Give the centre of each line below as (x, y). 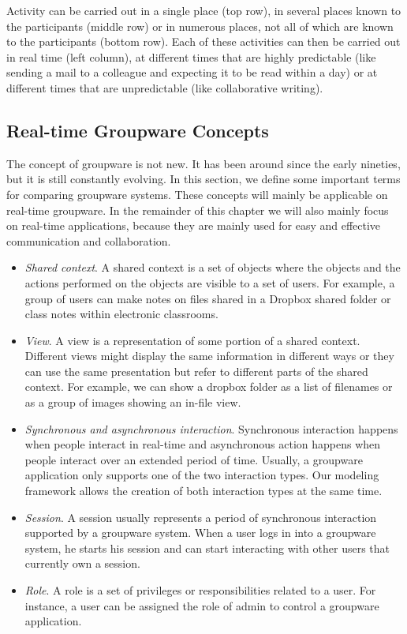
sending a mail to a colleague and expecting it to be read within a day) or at (192, 72)
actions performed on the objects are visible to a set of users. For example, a (210, 282)
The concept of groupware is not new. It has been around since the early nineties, (203, 163)
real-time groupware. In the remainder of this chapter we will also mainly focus (198, 210)
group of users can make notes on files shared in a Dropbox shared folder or (208, 298)
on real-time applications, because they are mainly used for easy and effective (194, 225)
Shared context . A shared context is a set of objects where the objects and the (213, 267)
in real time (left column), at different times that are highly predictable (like (191, 56)
